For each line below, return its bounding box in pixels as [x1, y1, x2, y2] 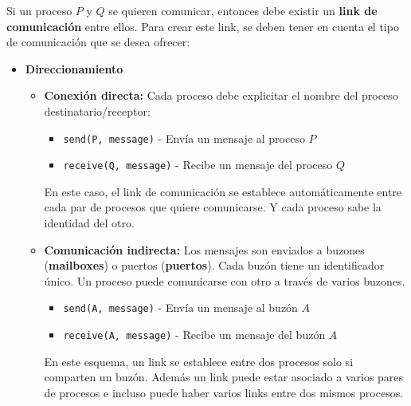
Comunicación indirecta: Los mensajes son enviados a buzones [44, 241, 365, 258]
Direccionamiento [25, 60, 123, 77]
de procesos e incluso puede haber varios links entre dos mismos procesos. [44, 384, 404, 400]
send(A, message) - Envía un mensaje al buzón [63, 299, 298, 316]
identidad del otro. [44, 215, 135, 231]
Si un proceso [6, 2, 72, 18]
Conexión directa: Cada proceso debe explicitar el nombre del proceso [44, 87, 398, 104]
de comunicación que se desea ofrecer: [6, 34, 190, 50]
